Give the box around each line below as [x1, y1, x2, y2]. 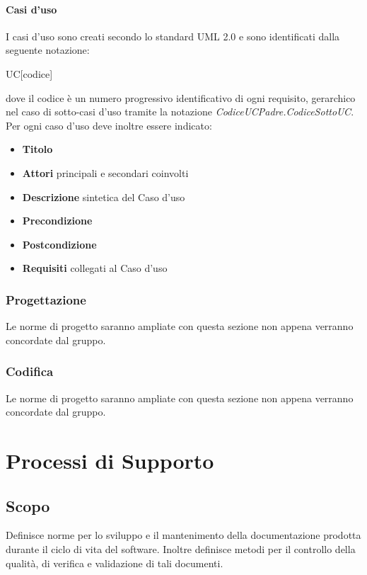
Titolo [22, 142, 53, 156]
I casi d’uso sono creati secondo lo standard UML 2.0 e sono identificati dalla [6, 28, 340, 43]
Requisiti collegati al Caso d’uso [22, 261, 168, 275]
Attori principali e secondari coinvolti [22, 165, 189, 180]
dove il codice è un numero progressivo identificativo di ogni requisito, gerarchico [6, 90, 356, 105]
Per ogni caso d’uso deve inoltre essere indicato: [6, 118, 212, 132]
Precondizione [22, 213, 93, 228]
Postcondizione [22, 237, 97, 251]
